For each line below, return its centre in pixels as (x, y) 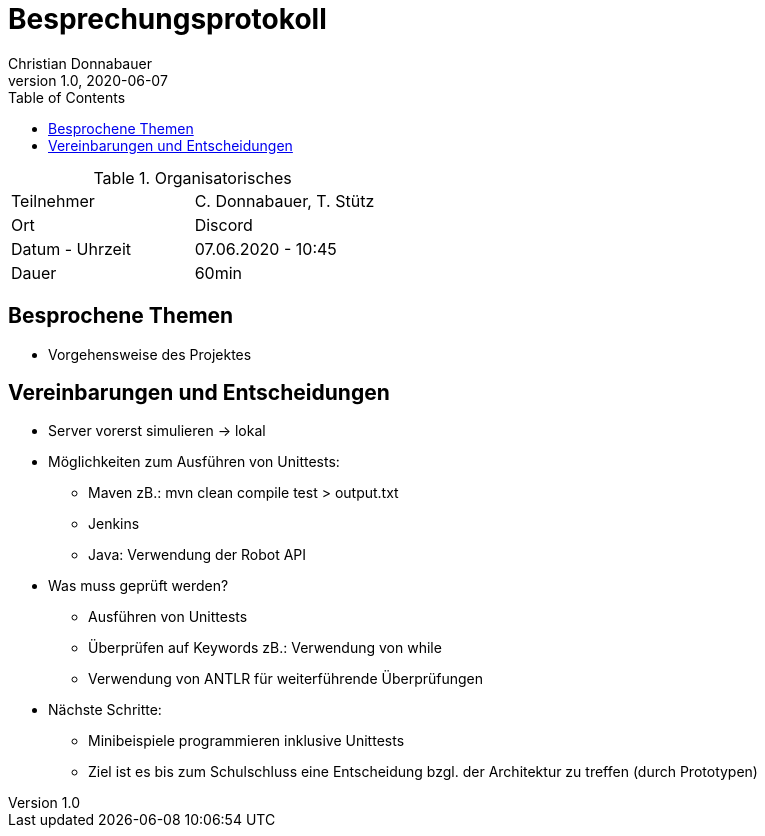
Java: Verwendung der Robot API (197, 555)
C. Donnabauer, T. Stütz (284, 200)
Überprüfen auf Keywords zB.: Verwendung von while (265, 648)
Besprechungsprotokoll (167, 19)
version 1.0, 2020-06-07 (88, 80)
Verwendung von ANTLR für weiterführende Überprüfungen (286, 679)
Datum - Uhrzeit (71, 248)
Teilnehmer (53, 200)
